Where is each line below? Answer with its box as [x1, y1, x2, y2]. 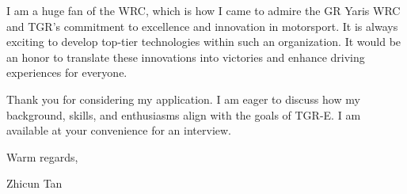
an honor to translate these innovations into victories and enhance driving [6, 48, 365, 65]
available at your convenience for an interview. [6, 122, 232, 139]
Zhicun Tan [6, 175, 63, 192]
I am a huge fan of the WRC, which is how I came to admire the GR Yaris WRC [6, 2, 401, 18]
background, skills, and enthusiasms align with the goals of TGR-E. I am [6, 106, 361, 123]
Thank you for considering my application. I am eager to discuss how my [6, 90, 360, 107]
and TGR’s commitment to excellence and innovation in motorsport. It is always [6, 17, 398, 34]
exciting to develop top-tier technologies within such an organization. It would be [6, 33, 401, 50]
